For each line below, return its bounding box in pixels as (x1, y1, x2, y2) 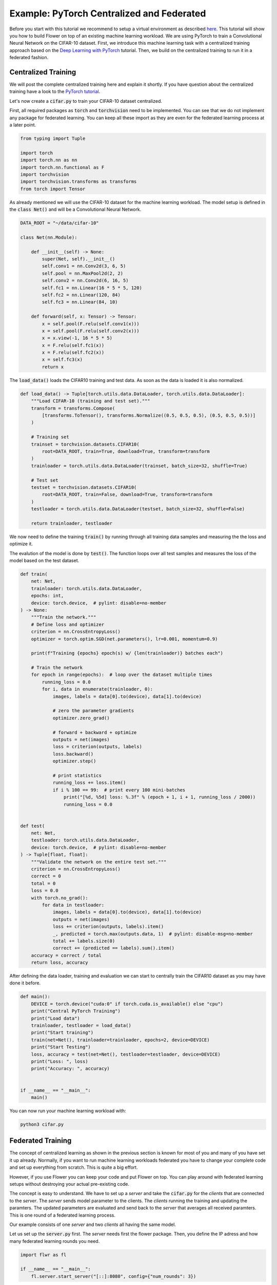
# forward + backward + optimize (52, 729, 137, 735)
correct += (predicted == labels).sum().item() (52, 945, 175, 951)
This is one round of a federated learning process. (9, 1212, 115, 1218)
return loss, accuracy (31, 960, 88, 966)
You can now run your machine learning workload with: (9, 1108, 126, 1114)
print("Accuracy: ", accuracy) (31, 1066, 110, 1072)
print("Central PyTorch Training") (31, 1008, 121, 1014)
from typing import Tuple (20, 135, 86, 141)
